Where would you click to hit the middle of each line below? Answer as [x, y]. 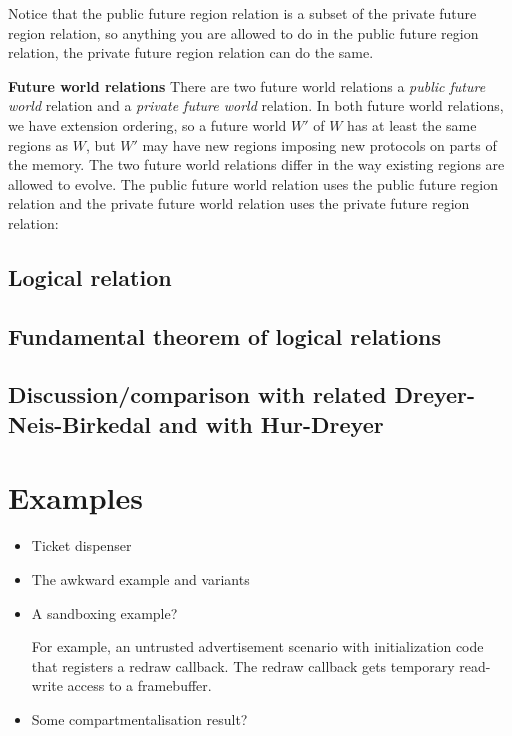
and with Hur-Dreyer [271, 423]
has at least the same [412, 124]
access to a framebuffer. [139, 685]
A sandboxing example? [104, 612]
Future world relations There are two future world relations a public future [247, 85]
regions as [38, 144]
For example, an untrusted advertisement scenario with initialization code [257, 646]
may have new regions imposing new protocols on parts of [319, 144]
